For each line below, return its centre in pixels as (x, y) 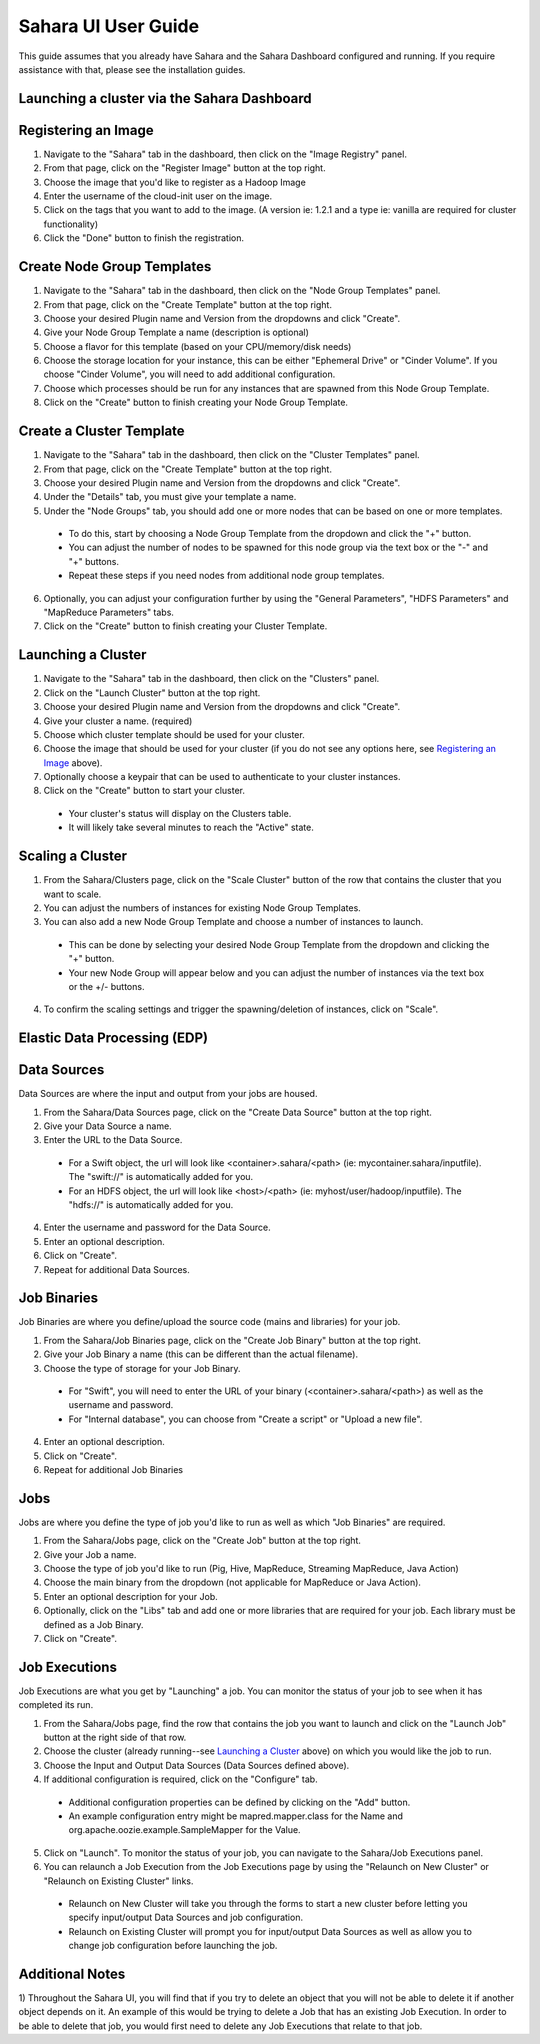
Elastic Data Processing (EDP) (113, 1038)
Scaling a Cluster (72, 856)
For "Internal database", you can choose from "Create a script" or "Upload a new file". (245, 1419)
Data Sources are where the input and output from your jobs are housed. (168, 1094)
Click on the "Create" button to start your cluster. (144, 791)
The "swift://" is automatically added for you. (161, 1177)
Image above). (73, 762)
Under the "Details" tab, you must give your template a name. (170, 497)
